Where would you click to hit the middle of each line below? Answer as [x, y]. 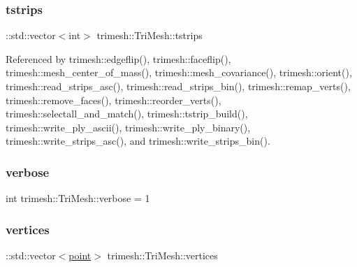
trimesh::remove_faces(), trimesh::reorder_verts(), [114, 100]
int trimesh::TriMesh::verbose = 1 [78, 198]
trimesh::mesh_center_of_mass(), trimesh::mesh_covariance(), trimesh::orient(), [179, 72]
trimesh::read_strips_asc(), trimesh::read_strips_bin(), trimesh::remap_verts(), [178, 86]
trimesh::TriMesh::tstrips [150, 35]
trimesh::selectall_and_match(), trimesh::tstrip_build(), [127, 114]
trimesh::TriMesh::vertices [162, 255]
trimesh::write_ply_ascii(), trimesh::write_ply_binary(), [128, 127]
